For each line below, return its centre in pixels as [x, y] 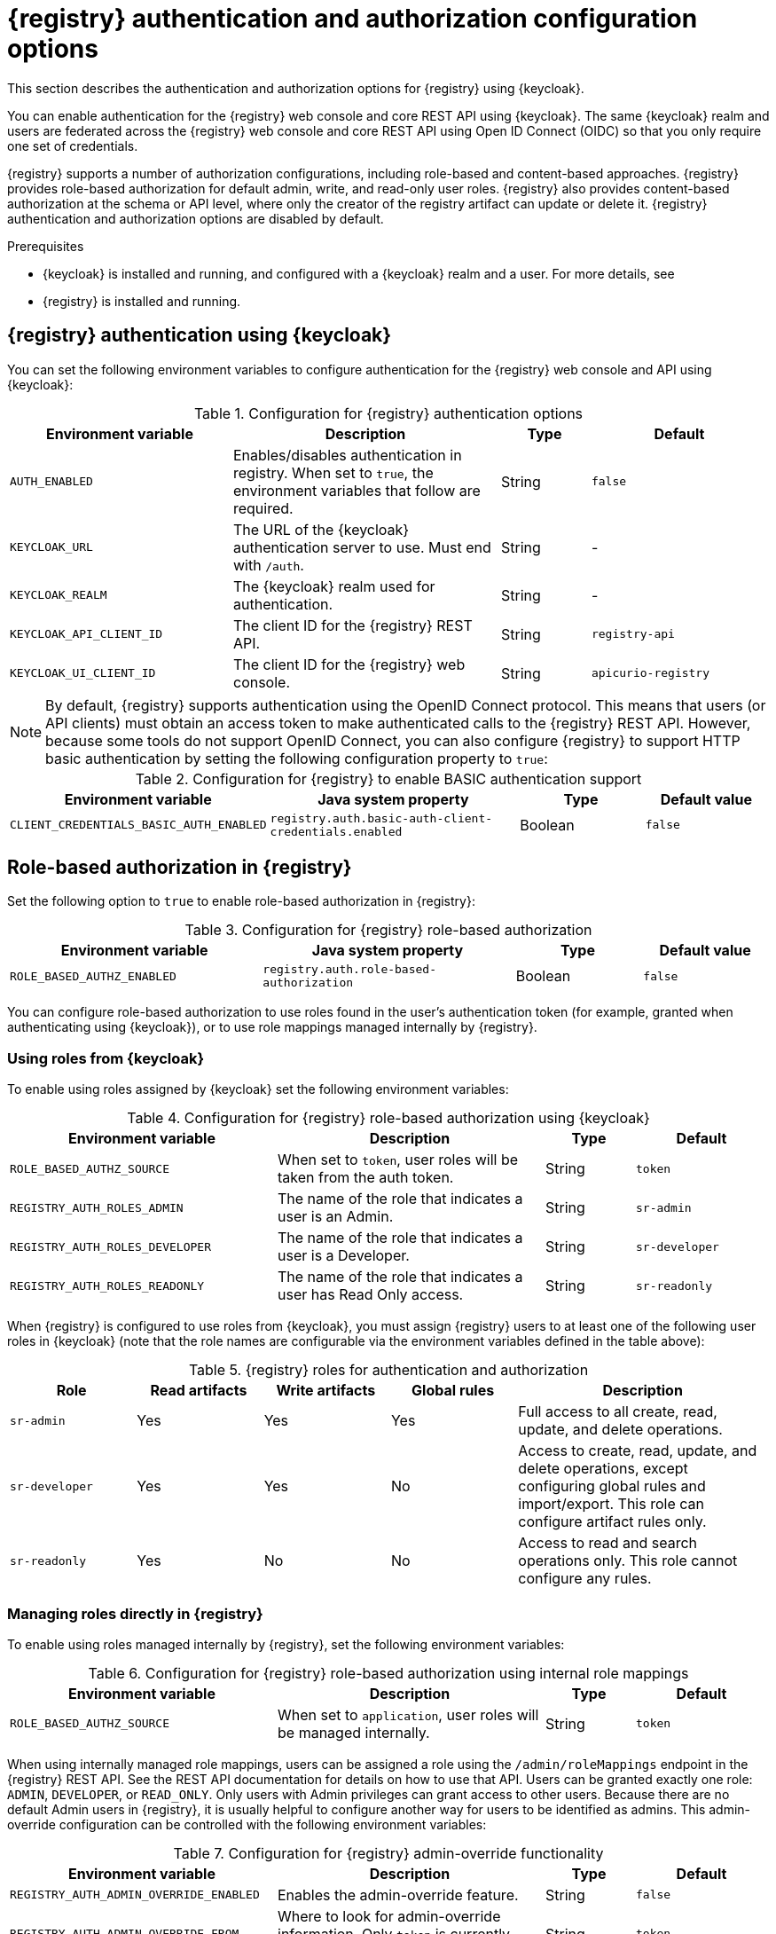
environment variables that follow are [357, 490]
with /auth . [268, 565]
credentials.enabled [336, 831]
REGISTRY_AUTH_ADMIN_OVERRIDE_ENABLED [135, 1895]
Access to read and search [608, 1543]
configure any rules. [585, 1579]
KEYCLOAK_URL [51, 547]
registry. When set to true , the [333, 472]
